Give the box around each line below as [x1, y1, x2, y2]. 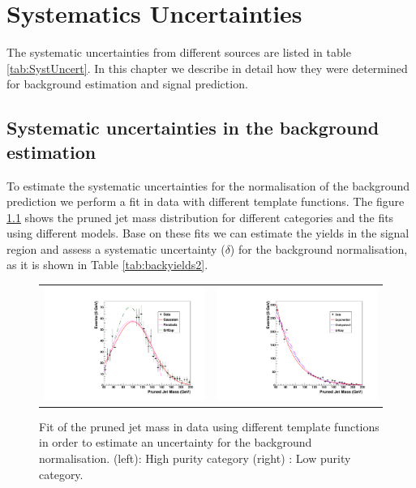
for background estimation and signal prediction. [6, 75, 248, 92]
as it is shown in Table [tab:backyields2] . [6, 256, 208, 273]
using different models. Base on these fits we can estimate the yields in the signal [6, 225, 410, 242]
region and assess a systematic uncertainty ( [6, 240, 225, 257]
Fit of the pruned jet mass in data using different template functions [39, 417, 380, 434]
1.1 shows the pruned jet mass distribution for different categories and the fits [6, 208, 394, 225]
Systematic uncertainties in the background [6, 115, 380, 140]
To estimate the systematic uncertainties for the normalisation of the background [6, 177, 410, 194]
